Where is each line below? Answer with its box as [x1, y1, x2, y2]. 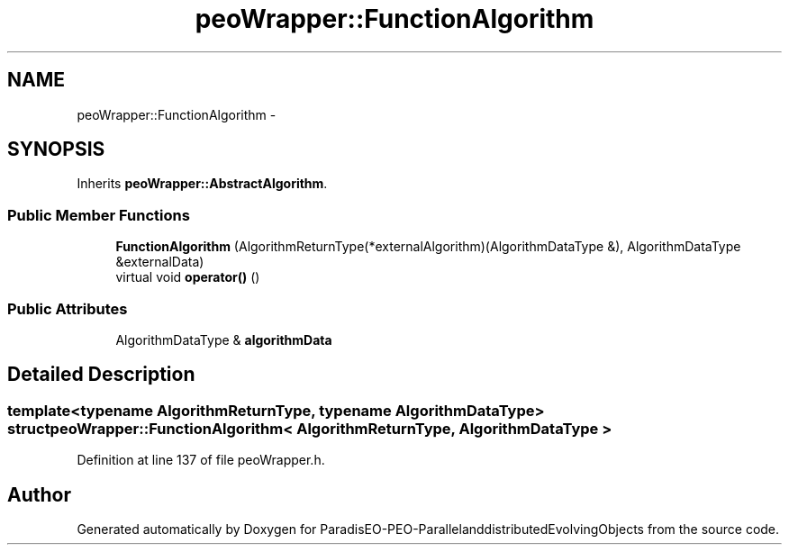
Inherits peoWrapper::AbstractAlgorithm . [77, 176, 328, 192]
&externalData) [115, 254, 204, 270]
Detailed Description [7, 363, 195, 386]
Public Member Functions [7, 205, 190, 224]
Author [7, 483, 71, 506]
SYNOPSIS [7, 138, 105, 161]
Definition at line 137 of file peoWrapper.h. [77, 452, 325, 468]
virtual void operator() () [115, 269, 260, 285]
